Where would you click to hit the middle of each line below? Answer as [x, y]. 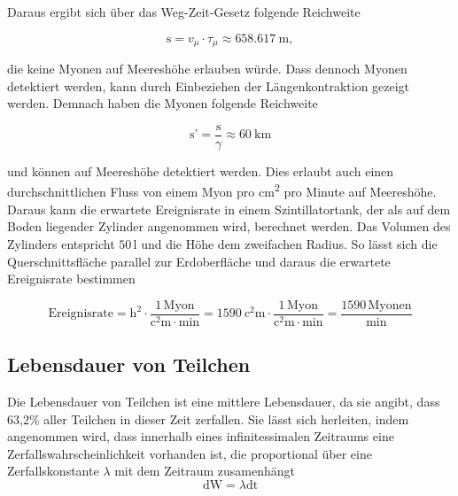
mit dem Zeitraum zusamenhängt [205, 471]
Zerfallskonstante [53, 471]
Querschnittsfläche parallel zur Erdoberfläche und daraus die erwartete [199, 261]
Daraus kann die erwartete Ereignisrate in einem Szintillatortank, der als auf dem [229, 209]
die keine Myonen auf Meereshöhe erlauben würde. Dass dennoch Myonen [207, 69]
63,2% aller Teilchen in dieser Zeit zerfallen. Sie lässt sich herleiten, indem [208, 418]
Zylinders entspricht [61, 243]
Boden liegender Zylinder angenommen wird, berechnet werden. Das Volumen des [229, 226]
